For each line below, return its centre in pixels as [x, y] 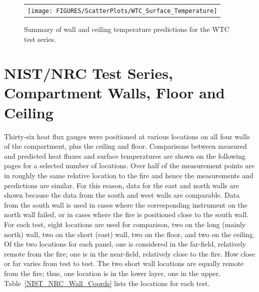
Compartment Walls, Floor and [114, 93]
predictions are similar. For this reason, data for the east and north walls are [121, 185]
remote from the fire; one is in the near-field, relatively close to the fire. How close [130, 253]
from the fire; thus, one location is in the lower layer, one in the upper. [112, 273]
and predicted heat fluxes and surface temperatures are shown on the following [125, 155]
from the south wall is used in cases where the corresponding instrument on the [126, 204]
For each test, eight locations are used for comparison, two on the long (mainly [125, 224]
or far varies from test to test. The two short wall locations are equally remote [124, 263]
